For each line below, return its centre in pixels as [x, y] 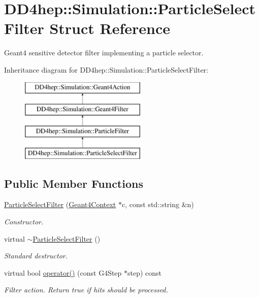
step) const [145, 272]
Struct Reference [110, 28]
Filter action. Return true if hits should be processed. [86, 290]
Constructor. [24, 222]
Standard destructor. [36, 256]
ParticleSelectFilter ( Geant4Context [60, 204]
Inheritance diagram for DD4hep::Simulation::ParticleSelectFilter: [106, 69]
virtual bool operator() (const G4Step [63, 272]
